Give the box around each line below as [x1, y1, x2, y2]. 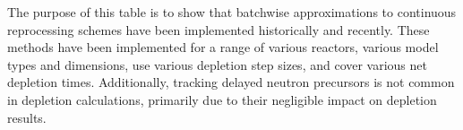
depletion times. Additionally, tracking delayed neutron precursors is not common [7, 73, 455, 91]
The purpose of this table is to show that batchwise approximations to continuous [7, 3, 457, 21]
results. [7, 108, 47, 126]
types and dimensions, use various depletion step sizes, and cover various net [7, 55, 427, 74]
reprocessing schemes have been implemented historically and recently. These [7, 20, 430, 39]
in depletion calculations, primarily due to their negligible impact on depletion [7, 90, 437, 108]
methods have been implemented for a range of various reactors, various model [7, 38, 439, 56]
